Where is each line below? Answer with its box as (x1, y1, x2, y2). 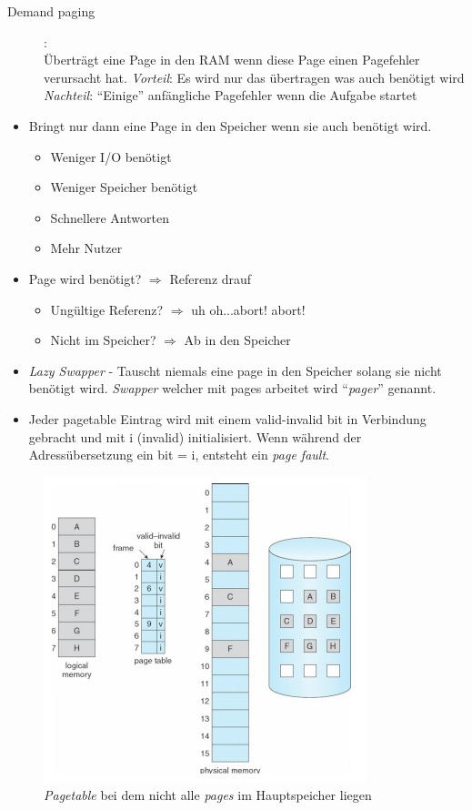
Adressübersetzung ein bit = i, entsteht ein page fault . (28, 445, 329, 464)
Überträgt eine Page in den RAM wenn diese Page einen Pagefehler (44, 50, 420, 69)
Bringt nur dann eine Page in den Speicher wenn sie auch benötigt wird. (28, 116, 432, 135)
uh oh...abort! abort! (191, 299, 306, 319)
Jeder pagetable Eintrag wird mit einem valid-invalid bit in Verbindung (28, 409, 427, 428)
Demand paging (7, 2, 95, 20)
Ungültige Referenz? (50, 299, 164, 319)
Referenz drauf (169, 268, 252, 288)
